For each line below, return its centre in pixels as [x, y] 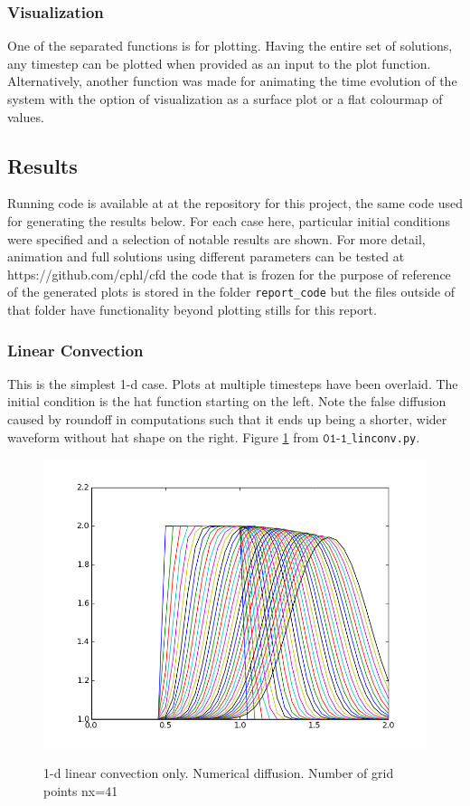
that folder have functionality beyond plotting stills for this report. [192, 310]
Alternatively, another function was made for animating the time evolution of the [232, 81]
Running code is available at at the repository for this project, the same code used [235, 203]
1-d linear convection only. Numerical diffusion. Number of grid [219, 773]
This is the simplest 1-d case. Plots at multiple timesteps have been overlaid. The [233, 383]
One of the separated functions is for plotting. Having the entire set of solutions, [230, 46]
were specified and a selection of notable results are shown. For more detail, [216, 238]
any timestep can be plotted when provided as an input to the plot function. [219, 63]
